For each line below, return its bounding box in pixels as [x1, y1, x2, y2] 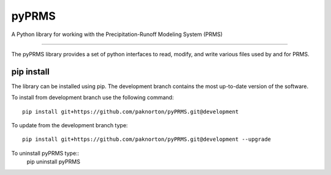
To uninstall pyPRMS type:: [11, 149, 80, 157]
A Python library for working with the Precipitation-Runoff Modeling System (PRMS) [11, 31, 223, 38]
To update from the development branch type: [11, 122, 128, 129]
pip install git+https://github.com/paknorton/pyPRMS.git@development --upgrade [22, 136, 272, 143]
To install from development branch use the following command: [11, 94, 174, 101]
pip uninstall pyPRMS [26, 158, 81, 165]
